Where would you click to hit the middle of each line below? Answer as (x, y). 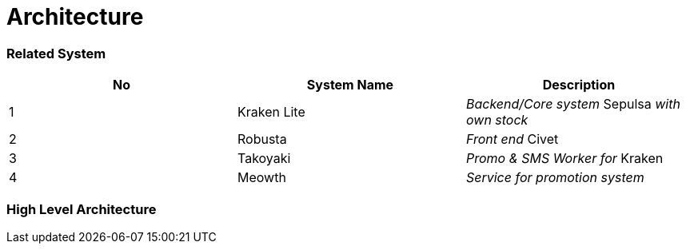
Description (579, 85)
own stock (497, 120)
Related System (56, 53)
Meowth (261, 178)
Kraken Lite (271, 112)
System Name (350, 85)
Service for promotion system (555, 178)
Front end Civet (512, 139)
